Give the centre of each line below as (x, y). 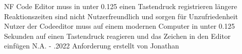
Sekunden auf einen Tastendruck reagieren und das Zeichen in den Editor (117, 36)
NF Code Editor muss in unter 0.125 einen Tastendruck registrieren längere (121, 6)
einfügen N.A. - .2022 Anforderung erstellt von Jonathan (92, 46)
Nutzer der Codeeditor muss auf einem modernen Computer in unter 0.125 (119, 26)
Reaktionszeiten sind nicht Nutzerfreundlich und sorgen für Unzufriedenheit (121, 16)
